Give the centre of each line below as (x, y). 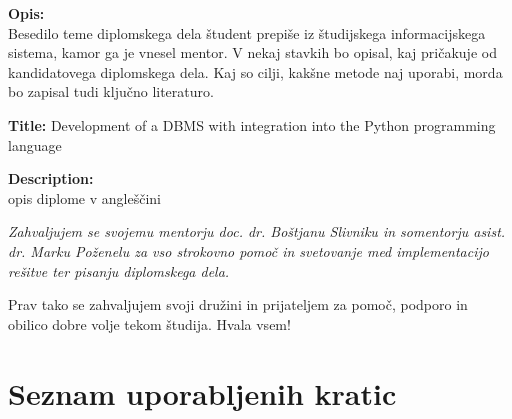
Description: (51, 178)
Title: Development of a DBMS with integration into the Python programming (252, 124)
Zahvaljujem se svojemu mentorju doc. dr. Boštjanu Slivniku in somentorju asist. (257, 231)
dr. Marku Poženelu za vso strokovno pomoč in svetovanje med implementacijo (248, 250)
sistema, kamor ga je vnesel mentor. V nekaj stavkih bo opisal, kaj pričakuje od (252, 52)
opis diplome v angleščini (84, 197)
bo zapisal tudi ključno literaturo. (111, 91)
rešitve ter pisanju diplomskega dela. (119, 270)
